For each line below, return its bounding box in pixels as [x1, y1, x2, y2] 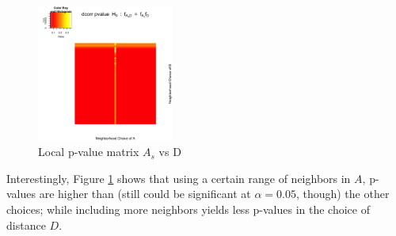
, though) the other [295, 185, 390, 202]
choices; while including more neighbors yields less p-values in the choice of [6, 200, 371, 217]
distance [6, 216, 46, 233]
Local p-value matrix [38, 143, 139, 160]
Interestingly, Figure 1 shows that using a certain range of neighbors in [6, 169, 351, 186]
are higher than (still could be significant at [39, 185, 251, 202]
